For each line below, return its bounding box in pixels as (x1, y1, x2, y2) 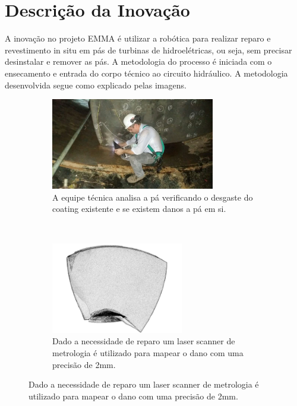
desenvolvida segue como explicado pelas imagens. (5, 78, 187, 91)
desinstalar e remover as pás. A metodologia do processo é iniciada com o (5, 55, 272, 68)
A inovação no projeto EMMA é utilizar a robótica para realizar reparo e (5, 32, 271, 45)
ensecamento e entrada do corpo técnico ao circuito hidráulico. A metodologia (5, 66, 288, 79)
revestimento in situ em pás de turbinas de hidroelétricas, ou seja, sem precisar (5, 43, 292, 56)
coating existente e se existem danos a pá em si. (52, 202, 226, 215)
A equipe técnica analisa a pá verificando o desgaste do (52, 191, 253, 203)
